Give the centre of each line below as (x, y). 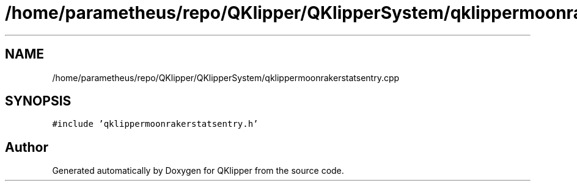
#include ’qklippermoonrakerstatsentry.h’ (155, 124)
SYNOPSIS (38, 101)
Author (27, 147)
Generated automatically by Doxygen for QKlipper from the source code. (198, 171)
